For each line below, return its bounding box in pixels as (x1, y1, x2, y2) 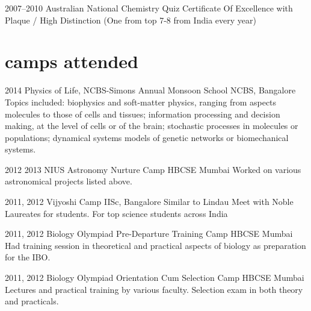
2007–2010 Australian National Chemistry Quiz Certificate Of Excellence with (5, 2, 293, 14)
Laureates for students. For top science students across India (5, 207, 228, 219)
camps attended (5, 49, 138, 74)
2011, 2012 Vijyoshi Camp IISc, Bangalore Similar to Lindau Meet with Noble (5, 195, 294, 208)
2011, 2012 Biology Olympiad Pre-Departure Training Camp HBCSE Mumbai (5, 227, 293, 240)
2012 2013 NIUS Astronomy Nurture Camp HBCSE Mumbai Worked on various (5, 163, 301, 175)
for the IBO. (5, 251, 51, 263)
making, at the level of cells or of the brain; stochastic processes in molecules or (5, 119, 298, 132)
